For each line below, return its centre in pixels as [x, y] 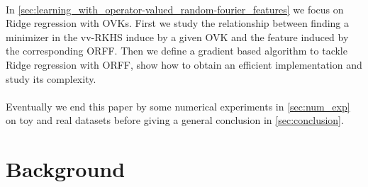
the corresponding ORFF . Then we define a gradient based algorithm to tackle [177, 51]
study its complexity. [51, 78]
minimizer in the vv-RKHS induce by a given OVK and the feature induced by [177, 36]
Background [66, 169]
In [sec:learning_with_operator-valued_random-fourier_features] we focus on [175, 9]
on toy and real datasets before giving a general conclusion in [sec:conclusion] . [175, 120]
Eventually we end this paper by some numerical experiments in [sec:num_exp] [178, 106]
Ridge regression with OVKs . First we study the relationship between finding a [178, 23]
